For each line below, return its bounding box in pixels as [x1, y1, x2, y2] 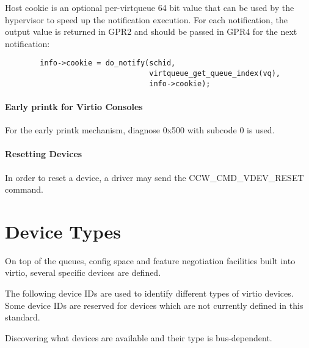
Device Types [5, 218, 121, 243]
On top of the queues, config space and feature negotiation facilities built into [5, 254, 296, 267]
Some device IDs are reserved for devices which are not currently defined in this [5, 298, 304, 311]
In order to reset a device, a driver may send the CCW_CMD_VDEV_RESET [5, 171, 304, 183]
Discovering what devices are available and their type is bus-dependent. [5, 331, 272, 344]
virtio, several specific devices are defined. [5, 266, 161, 279]
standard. [5, 311, 40, 324]
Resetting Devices [5, 147, 82, 160]
